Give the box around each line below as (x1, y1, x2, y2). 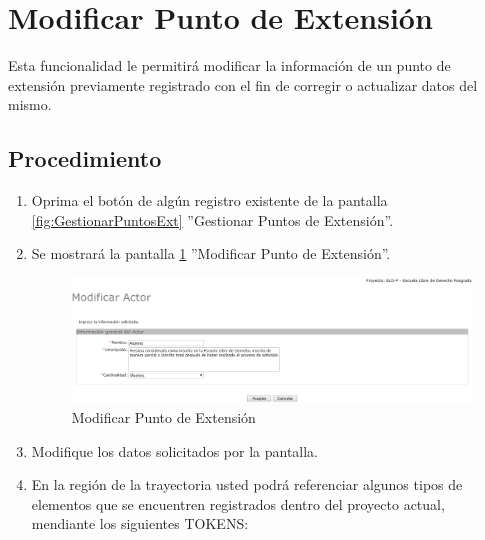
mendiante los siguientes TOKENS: (31, 513, 249, 534)
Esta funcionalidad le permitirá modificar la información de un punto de (8, 55, 451, 76)
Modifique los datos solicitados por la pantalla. (31, 440, 319, 461)
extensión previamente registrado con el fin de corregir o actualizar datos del (8, 74, 478, 95)
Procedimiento (8, 143, 162, 174)
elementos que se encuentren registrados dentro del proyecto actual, (31, 493, 445, 514)
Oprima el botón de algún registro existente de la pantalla (31, 190, 388, 211)
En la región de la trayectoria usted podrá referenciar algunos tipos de (31, 474, 463, 495)
